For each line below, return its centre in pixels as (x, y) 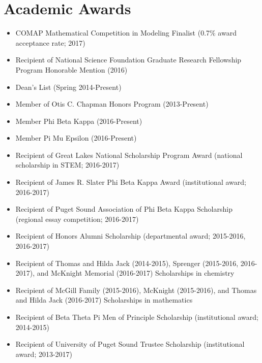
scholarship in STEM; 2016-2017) (67, 165)
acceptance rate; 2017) (50, 42)
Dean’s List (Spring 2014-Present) (68, 87)
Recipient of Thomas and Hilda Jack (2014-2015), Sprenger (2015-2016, (127, 263)
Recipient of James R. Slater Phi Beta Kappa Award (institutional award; (131, 182)
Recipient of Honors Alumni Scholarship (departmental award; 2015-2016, (130, 236)
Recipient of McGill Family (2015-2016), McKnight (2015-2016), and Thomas (136, 290)
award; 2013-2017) (44, 354)
